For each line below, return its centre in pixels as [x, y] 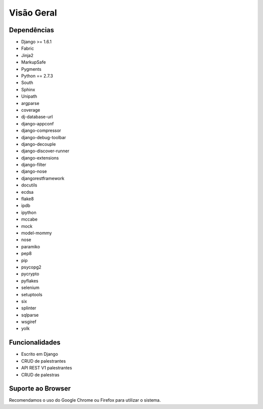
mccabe [29, 219]
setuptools [32, 294]
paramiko [31, 246]
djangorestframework [43, 178]
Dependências [32, 30]
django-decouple [38, 144]
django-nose [34, 171]
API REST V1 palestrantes [47, 368]
